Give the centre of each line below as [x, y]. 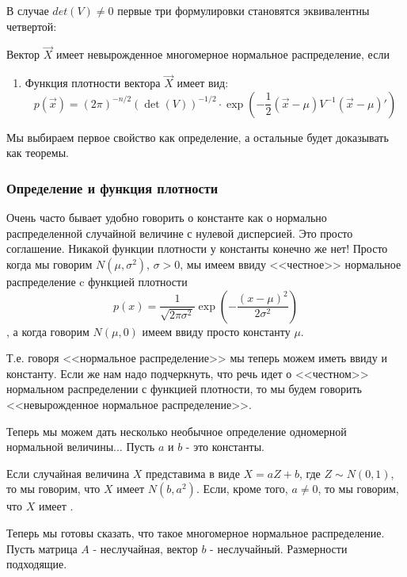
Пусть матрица [42, 548]
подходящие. [37, 564]
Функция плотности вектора [93, 83]
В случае [28, 10]
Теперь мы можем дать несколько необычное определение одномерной [177, 431]
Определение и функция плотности [112, 187]
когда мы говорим [49, 264]
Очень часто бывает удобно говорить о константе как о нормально [167, 218]
